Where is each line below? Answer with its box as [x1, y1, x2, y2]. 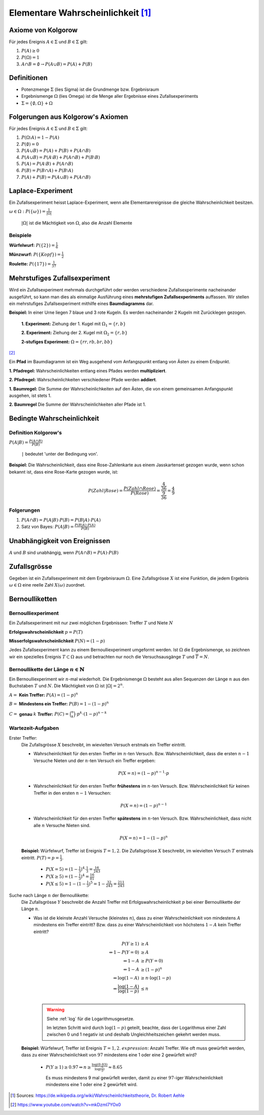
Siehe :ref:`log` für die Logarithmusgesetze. [46, 1016, 134, 1022]
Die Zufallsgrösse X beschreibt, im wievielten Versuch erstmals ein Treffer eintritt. [21, 742, 186, 748]
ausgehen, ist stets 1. [9, 393, 51, 398]
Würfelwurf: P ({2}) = [9, 242, 55, 248]
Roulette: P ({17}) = [9, 261, 51, 267]
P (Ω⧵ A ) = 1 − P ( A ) [21, 135, 60, 140]
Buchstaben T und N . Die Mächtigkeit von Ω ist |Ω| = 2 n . [9, 682, 124, 689]
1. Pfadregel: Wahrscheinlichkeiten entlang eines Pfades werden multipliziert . [9, 368, 167, 373]
